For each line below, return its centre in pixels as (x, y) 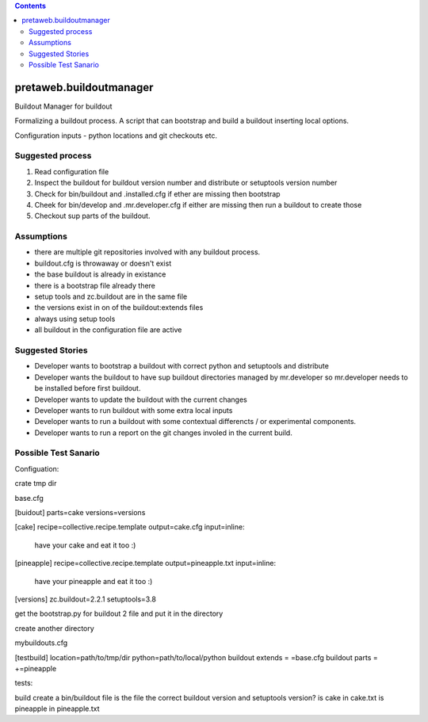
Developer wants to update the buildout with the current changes (141, 399)
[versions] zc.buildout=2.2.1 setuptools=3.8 (85, 599)
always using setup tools (75, 319)
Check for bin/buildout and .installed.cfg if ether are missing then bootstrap (157, 193)
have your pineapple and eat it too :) (94, 581)
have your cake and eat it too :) (85, 545)
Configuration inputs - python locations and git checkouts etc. (116, 136)
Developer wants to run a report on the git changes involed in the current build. (163, 433)
